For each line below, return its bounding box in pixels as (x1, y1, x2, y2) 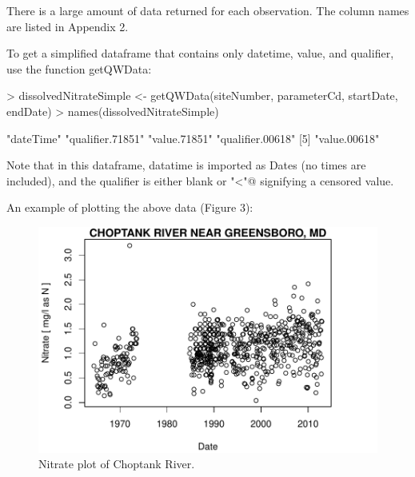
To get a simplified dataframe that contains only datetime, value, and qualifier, (6, 45, 394, 62)
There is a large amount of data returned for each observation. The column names (6, 2, 409, 18)
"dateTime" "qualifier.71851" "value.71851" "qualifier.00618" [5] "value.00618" (6, 129, 380, 146)
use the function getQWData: (6, 60, 152, 77)
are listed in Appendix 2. (6, 18, 129, 34)
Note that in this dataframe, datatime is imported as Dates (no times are (6, 157, 366, 173)
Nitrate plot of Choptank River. (38, 455, 195, 472)
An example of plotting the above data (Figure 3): (6, 199, 253, 216)
